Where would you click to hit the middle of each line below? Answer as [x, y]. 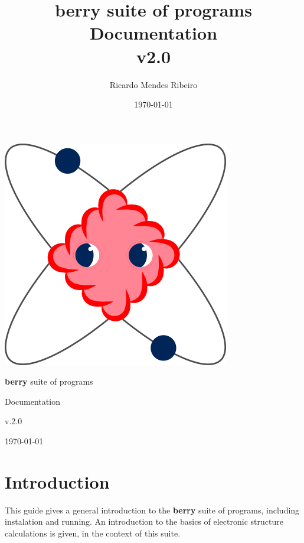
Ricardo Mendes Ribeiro [153, 84]
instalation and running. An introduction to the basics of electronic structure [144, 521]
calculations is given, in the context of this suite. [93, 533]
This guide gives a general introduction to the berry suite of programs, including [152, 510]
